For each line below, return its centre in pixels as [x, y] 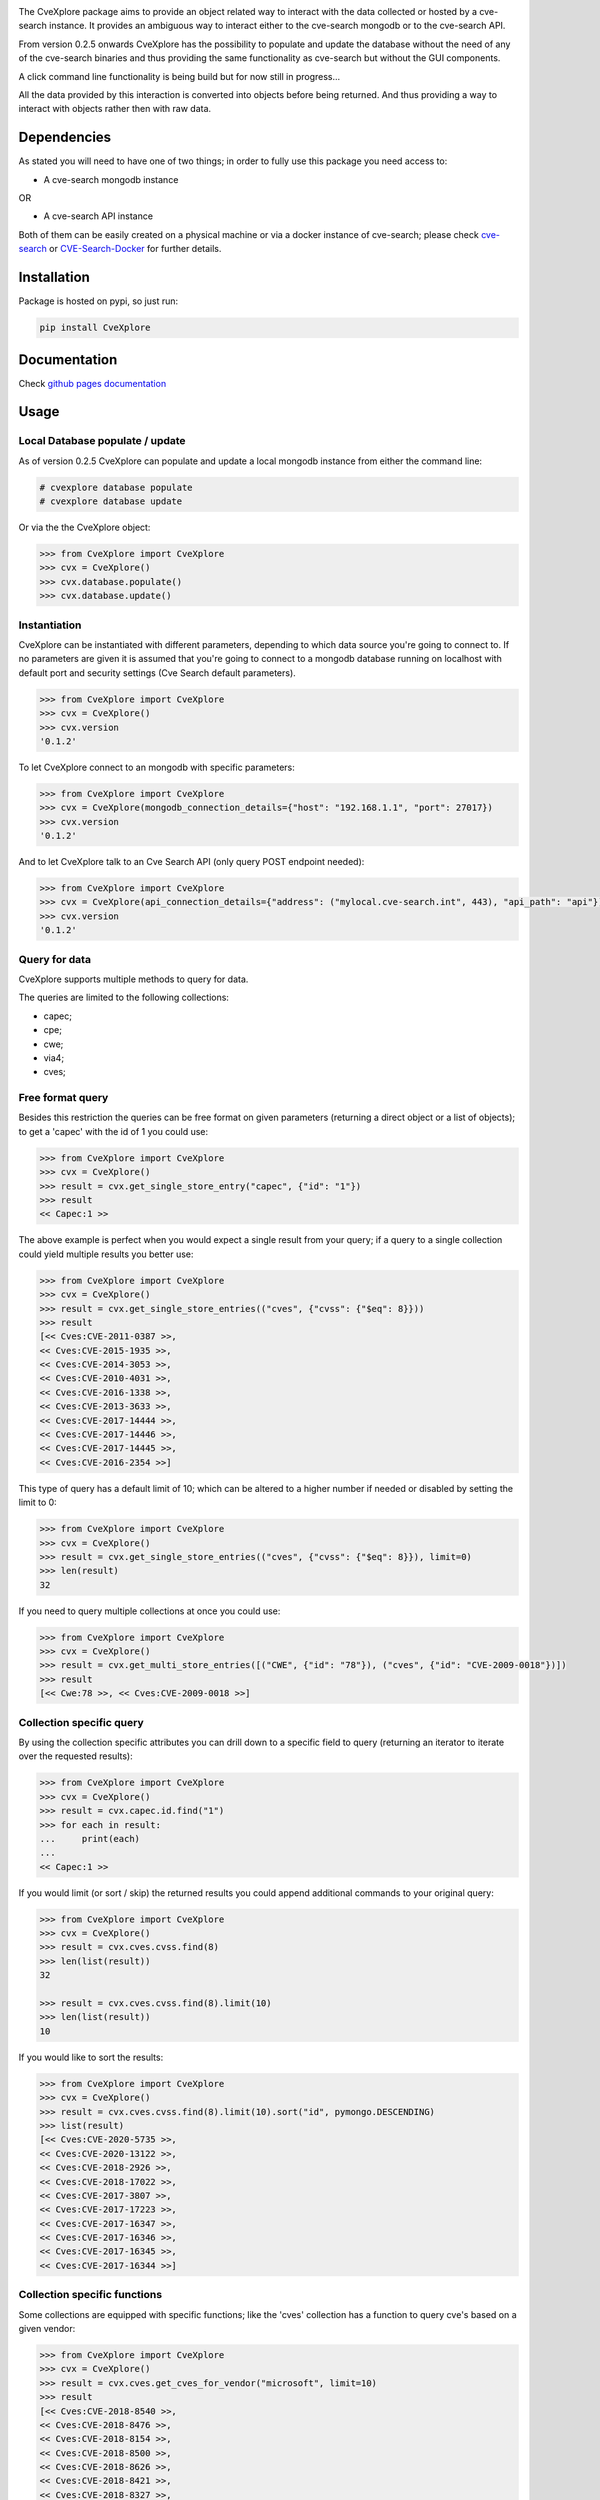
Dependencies [65, 137]
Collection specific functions [90, 2295]
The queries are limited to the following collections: [124, 997]
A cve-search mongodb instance [111, 179]
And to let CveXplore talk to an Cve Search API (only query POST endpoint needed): [191, 862]
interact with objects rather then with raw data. [115, 109]
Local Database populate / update [102, 441]
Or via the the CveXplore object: [84, 527]
